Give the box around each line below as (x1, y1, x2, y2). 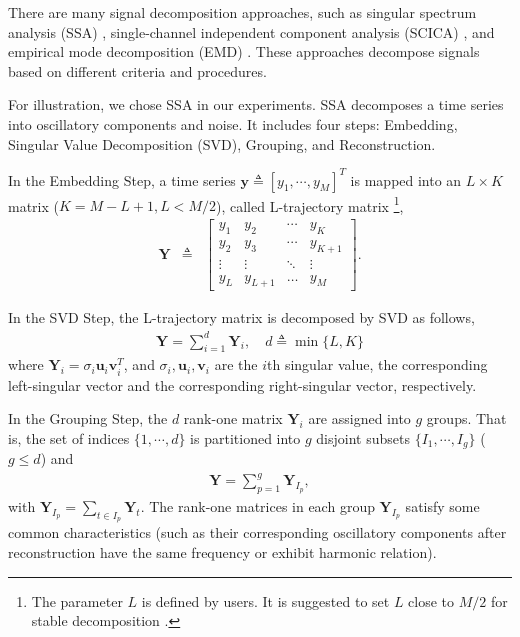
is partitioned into (190, 427, 301, 448)
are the (214, 354, 258, 375)
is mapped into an (350, 169, 462, 190)
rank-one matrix (183, 408, 283, 429)
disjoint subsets (316, 427, 410, 448)
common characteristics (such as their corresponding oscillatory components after (8, 522, 507, 543)
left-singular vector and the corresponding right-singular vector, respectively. (8, 374, 477, 395)
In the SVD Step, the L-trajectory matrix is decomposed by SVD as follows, (8, 307, 475, 328)
